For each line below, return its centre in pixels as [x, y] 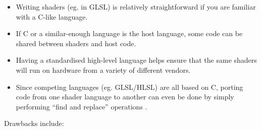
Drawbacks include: [34, 123]
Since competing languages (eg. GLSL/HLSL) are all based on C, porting [129, 87]
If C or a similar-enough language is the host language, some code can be [129, 33]
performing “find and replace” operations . [82, 106]
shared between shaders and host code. [76, 43]
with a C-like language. [52, 16]
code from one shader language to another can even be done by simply [125, 97]
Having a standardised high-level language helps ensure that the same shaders [136, 60]
